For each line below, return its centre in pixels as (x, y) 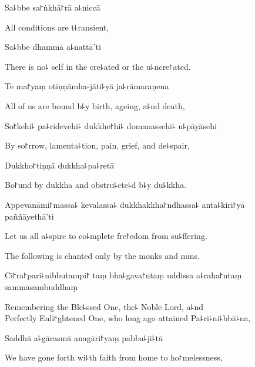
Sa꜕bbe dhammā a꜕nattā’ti (53, 47)
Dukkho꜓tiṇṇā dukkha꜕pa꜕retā (60, 165)
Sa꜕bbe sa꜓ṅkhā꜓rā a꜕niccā (53, 7)
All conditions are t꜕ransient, (57, 27)
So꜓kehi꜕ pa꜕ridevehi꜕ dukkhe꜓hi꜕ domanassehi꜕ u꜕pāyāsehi (111, 125)
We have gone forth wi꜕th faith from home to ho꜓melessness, (114, 357)
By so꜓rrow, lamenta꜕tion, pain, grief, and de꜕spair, (97, 145)
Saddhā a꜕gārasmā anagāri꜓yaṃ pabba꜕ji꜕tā (84, 337)
